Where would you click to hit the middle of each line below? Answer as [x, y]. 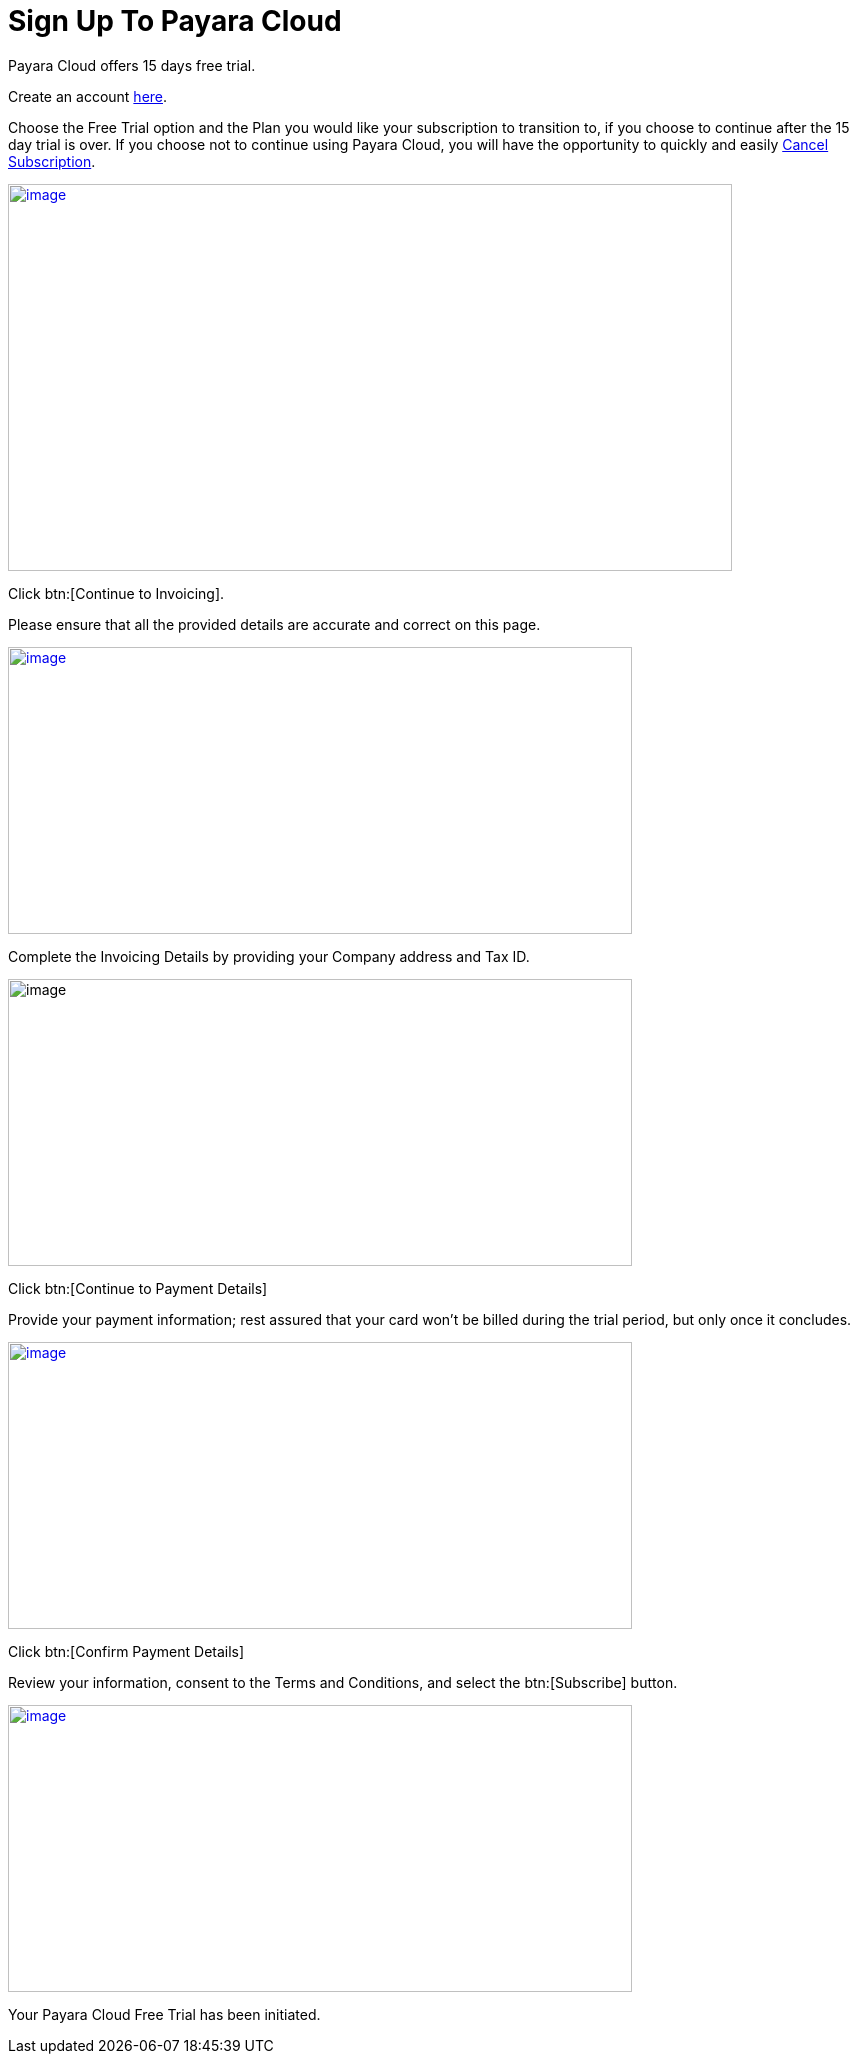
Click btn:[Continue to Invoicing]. [116, 593]
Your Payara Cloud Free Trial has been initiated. [164, 2014]
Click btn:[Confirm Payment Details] [126, 1651]
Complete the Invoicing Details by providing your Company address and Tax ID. [269, 956]
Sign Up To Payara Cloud [175, 21]
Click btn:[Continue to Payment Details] [138, 1288]
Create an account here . [88, 96]
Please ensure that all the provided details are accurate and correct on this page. [274, 624]
